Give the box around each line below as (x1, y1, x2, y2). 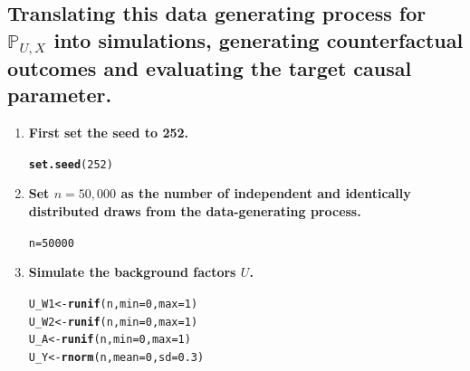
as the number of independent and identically (120, 184, 411, 203)
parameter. (7, 81, 112, 109)
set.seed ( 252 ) (28, 157, 113, 171)
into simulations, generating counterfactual (53, 25, 464, 53)
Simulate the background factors (28, 262, 236, 281)
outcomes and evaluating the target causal (7, 53, 412, 81)
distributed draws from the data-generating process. (28, 202, 361, 220)
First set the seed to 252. (28, 123, 189, 142)
